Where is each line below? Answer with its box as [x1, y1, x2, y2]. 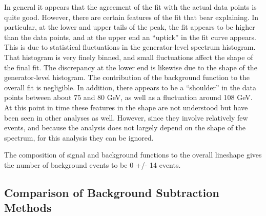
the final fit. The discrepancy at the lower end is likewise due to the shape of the [4, 62, 257, 72]
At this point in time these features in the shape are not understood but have [4, 102, 248, 112]
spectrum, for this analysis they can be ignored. [4, 132, 154, 143]
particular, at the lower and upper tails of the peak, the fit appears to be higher [4, 22, 255, 32]
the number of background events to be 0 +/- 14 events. [4, 159, 181, 170]
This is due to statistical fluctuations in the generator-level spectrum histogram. [4, 42, 256, 52]
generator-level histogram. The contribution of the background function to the [4, 72, 250, 83]
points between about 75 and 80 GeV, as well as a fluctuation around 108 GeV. [4, 92, 253, 103]
